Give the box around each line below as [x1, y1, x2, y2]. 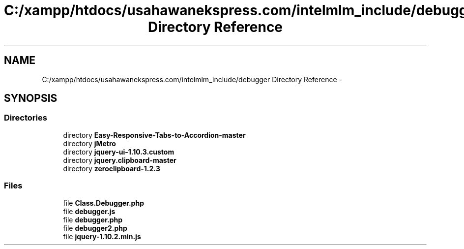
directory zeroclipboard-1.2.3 [63, 164, 160, 173]
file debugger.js [63, 207, 116, 216]
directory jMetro [63, 139, 116, 148]
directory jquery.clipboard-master [63, 156, 176, 164]
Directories [4, 113, 47, 123]
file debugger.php [63, 215, 123, 224]
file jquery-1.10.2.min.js [63, 232, 141, 241]
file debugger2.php [63, 223, 127, 232]
